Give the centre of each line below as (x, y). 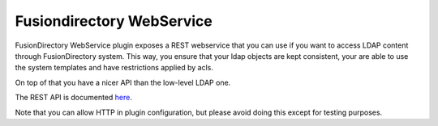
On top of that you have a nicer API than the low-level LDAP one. (123, 82)
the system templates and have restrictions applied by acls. (114, 68)
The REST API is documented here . (74, 98)
